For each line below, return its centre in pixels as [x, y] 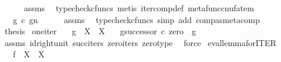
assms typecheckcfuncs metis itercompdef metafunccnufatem [139, 8]
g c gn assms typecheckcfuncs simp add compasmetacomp [136, 19]
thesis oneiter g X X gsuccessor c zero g [100, 31]
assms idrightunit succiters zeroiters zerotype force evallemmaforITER [140, 42]
